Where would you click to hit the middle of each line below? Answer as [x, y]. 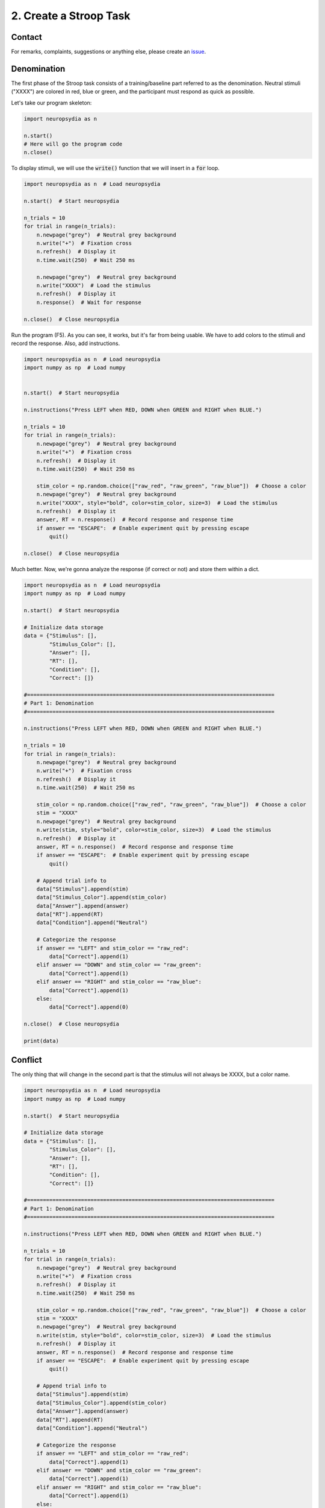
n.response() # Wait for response [89, 302]
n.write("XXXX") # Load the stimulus [94, 285]
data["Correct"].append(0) [89, 1007]
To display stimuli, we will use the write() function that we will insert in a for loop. [115, 168]
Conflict [26, 1060]
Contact [26, 37]
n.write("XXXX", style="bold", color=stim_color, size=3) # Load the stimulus [157, 503]
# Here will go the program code [73, 144]
